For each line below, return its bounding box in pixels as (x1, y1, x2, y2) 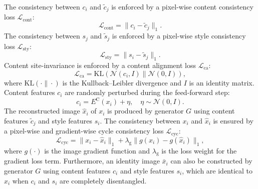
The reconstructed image (4, 105, 80, 116)
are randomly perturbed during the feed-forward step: (65, 87, 230, 97)
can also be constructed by (170, 155, 252, 166)
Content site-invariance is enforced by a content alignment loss (4, 59, 196, 70)
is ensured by (213, 115, 253, 125)
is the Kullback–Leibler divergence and (62, 77, 182, 87)
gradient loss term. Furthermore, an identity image (4, 155, 160, 166)
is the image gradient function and (44, 145, 150, 155)
